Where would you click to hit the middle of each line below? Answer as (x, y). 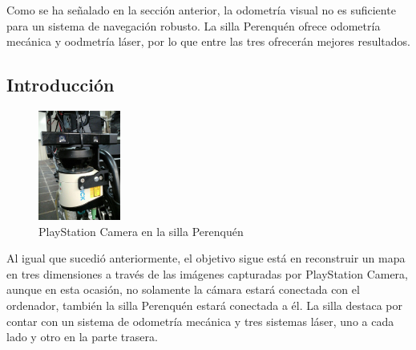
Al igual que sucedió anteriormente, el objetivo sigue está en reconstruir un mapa (206, 258)
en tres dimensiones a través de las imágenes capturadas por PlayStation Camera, (208, 273)
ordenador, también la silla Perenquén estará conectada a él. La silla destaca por (204, 305)
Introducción (61, 85)
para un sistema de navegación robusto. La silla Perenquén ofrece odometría (194, 25)
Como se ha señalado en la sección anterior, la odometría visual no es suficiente (201, 10)
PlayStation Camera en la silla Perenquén (141, 231)
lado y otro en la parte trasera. (82, 337)
